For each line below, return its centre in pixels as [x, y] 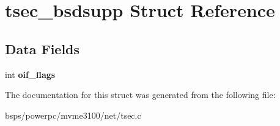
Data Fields [42, 48]
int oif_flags [30, 74]
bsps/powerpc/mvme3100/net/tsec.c [73, 115]
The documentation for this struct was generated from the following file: [140, 95]
